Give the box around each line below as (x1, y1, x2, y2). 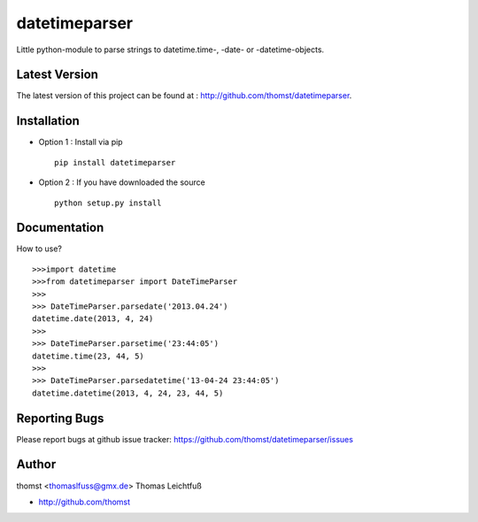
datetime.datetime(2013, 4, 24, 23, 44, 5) (32, 388, 224, 398)
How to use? (16, 243, 62, 254)
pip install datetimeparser (54, 157, 176, 167)
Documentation (16, 220, 104, 235)
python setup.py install (54, 197, 162, 208)
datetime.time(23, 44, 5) (32, 350, 145, 361)
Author (16, 457, 57, 472)
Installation (16, 113, 80, 128)
